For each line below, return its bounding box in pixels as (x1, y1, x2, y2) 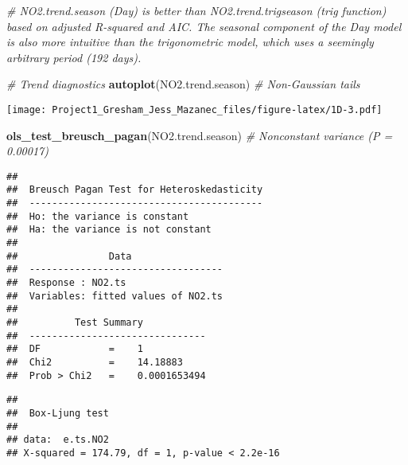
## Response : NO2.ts (6, 277, 126, 289)
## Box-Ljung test (6, 407, 109, 419)
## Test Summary (6, 317, 143, 329)
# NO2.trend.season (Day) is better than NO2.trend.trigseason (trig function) (6, 2, 387, 18)
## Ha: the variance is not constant (6, 224, 212, 236)
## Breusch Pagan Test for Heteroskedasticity (6, 184, 263, 196)
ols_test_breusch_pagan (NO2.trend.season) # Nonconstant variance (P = (6, 127, 393, 143)
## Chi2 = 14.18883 (6, 357, 183, 368)
